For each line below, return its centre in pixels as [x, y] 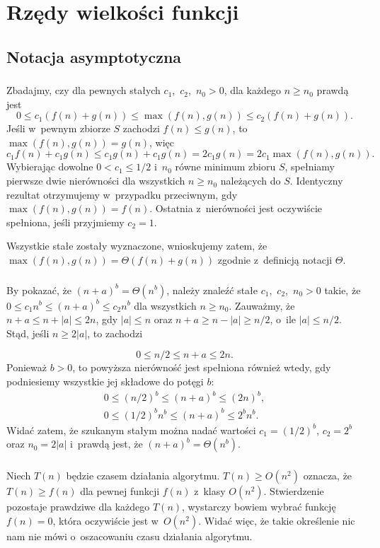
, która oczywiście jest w [105, 520]
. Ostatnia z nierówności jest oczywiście [236, 208]
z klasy [210, 491]
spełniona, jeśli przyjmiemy [65, 222]
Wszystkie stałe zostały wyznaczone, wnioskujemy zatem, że [137, 246]
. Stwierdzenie [294, 491]
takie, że [342, 290]
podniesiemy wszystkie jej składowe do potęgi [105, 381]
